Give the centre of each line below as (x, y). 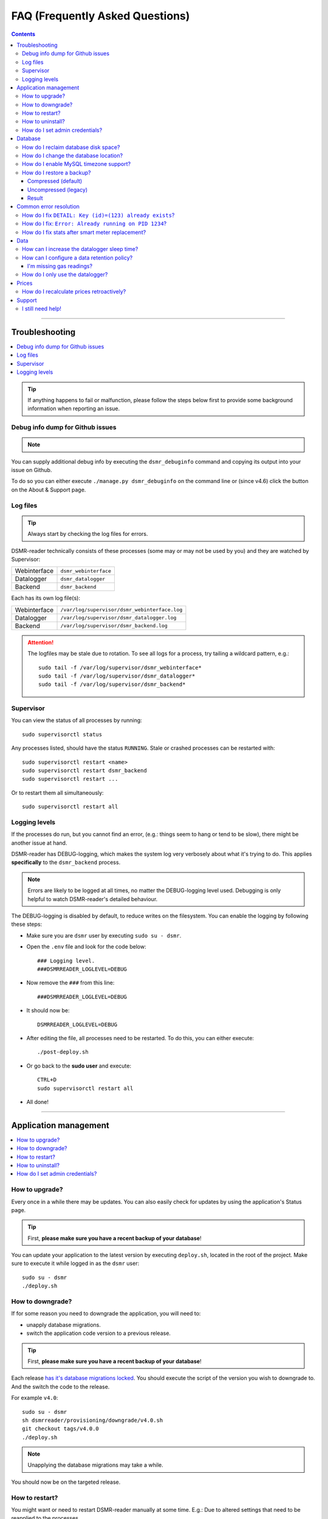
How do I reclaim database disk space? (71, 147)
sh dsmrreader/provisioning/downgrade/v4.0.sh (93, 1420)
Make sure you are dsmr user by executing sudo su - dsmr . (104, 935)
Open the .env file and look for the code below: (86, 947)
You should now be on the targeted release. (66, 1482)
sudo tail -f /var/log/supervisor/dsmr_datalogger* (117, 676)
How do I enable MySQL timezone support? (76, 164)
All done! (37, 1102)
